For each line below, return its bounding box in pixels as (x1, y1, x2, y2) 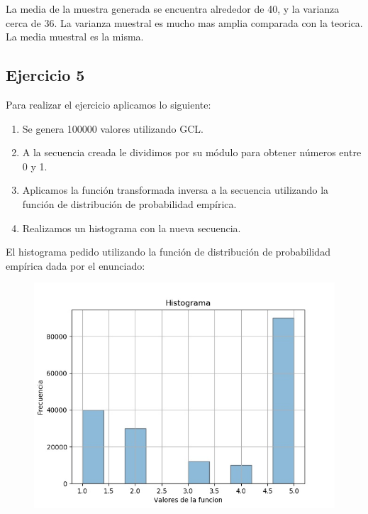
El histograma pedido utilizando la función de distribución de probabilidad (6, 244, 330, 259)
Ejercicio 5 (6, 64, 85, 86)
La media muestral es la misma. (6, 29, 144, 44)
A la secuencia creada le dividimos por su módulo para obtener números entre (22, 145, 362, 160)
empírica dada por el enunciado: (6, 258, 145, 273)
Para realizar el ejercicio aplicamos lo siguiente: (6, 97, 211, 111)
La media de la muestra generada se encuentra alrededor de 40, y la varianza (6, 1, 340, 16)
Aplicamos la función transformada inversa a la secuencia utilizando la (22, 182, 329, 197)
